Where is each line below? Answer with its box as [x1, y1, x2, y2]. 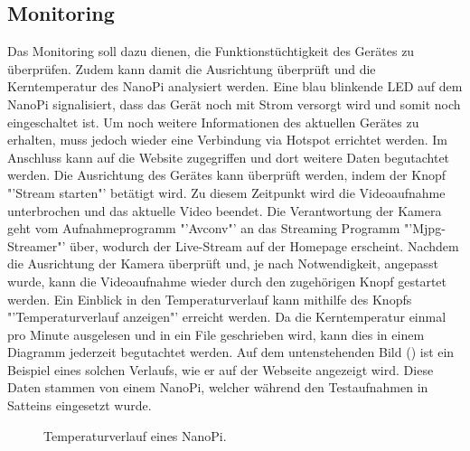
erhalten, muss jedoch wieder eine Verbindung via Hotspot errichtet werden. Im [7, 130, 447, 149]
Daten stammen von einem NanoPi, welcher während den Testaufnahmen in [7, 378, 428, 397]
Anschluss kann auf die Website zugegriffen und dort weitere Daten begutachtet [7, 147, 450, 166]
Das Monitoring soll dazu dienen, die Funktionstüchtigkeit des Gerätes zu [7, 42, 415, 61]
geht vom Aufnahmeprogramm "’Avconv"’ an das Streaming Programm [7, 219, 400, 238]
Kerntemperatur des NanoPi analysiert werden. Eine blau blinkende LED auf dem [7, 77, 463, 96]
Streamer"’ [7, 236, 66, 255]
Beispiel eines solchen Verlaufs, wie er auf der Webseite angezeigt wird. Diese [7, 360, 434, 379]
